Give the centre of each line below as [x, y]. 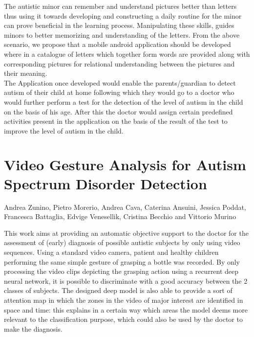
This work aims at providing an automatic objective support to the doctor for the [126, 233]
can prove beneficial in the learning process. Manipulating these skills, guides [119, 25]
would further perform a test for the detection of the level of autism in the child [124, 101]
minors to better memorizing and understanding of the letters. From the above [122, 34]
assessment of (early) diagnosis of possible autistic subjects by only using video [122, 242]
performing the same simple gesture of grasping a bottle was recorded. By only [122, 261]
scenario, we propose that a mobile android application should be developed [117, 44]
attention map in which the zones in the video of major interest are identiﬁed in [124, 300]
